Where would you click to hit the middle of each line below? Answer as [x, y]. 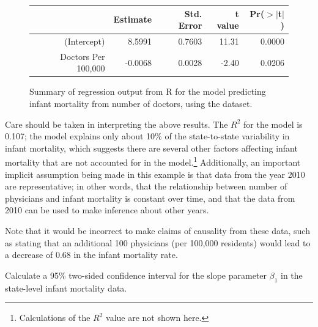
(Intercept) [85, 41]
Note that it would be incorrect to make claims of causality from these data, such [157, 231]
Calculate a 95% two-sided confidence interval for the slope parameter [136, 275]
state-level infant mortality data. [66, 288]
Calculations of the [55, 318]
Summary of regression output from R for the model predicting [148, 91]
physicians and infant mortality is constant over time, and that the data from [150, 198]
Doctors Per [83, 56]
